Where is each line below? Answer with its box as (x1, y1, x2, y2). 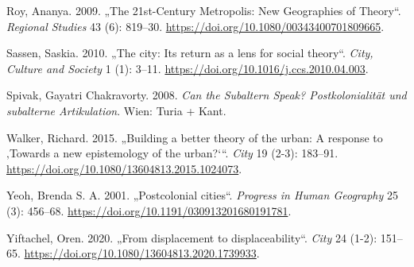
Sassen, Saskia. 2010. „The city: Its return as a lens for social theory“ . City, (6, 44, 373, 61)
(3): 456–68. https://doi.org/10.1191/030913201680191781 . (6, 202, 292, 219)
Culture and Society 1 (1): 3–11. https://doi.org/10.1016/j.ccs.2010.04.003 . (6, 60, 369, 76)
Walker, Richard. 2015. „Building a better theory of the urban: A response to (6, 129, 383, 145)
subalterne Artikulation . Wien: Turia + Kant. (6, 102, 226, 118)
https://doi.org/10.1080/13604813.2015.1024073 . (6, 160, 242, 176)
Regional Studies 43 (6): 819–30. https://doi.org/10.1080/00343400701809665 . (6, 17, 385, 34)
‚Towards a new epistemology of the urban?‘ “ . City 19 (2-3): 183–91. (6, 145, 339, 161)
